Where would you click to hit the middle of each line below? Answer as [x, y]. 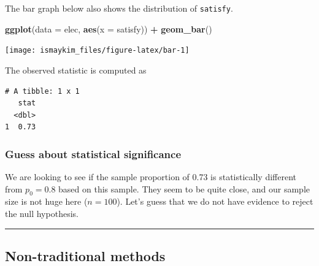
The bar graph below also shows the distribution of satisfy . [119, 8]
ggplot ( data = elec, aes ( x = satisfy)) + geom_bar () [109, 28]
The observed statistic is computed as [76, 70]
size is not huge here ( [46, 201]
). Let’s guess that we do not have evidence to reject [215, 201]
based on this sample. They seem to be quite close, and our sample [184, 188]
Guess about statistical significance [93, 154]
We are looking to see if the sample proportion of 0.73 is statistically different [151, 177]
